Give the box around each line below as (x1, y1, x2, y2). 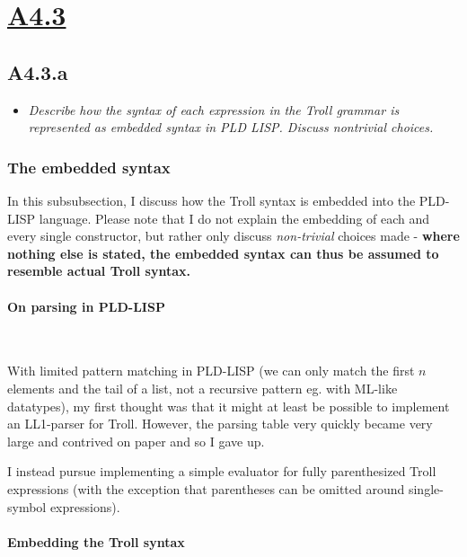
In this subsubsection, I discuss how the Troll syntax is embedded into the (7, 190, 416, 209)
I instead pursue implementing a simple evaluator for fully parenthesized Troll (7, 462, 436, 481)
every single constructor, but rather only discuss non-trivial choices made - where (7, 226, 460, 245)
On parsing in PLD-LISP (7, 296, 165, 315)
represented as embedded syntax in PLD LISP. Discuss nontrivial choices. (28, 118, 434, 137)
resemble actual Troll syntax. (7, 261, 190, 280)
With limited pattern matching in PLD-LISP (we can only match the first (7, 361, 415, 380)
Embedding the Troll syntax (7, 532, 185, 551)
